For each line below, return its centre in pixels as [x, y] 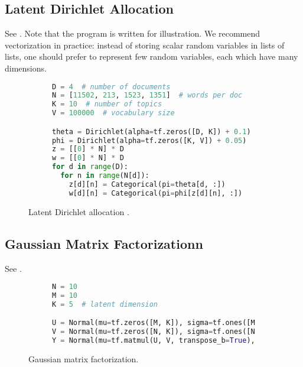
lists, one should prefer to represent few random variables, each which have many [151, 56]
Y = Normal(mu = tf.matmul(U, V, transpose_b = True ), [154, 341]
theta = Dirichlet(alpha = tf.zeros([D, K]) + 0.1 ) [151, 131]
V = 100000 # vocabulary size [113, 113]
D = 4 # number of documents [111, 87]
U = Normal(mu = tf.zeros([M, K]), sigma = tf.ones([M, [156, 323]
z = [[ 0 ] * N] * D [88, 149]
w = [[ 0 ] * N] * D [88, 158]
